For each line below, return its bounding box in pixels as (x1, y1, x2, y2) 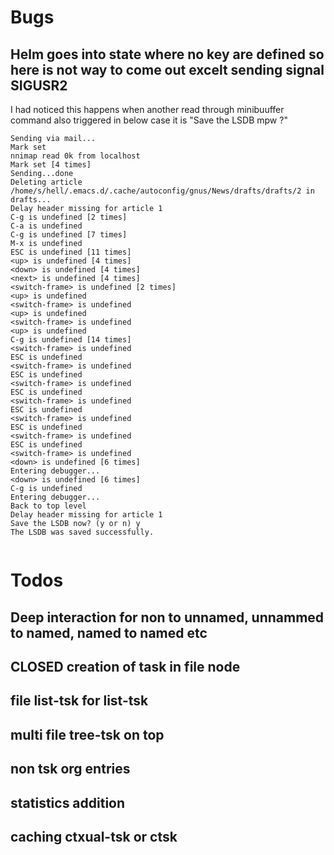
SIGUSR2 (10, 77, 68, 94)
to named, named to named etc (10, 624, 208, 641)
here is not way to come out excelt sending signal (10, 61, 325, 78)
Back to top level (10, 501, 87, 511)
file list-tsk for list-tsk (10, 692, 149, 710)
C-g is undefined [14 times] (10, 335, 132, 345)
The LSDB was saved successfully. (10, 527, 155, 537)
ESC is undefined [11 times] (10, 247, 132, 257)
